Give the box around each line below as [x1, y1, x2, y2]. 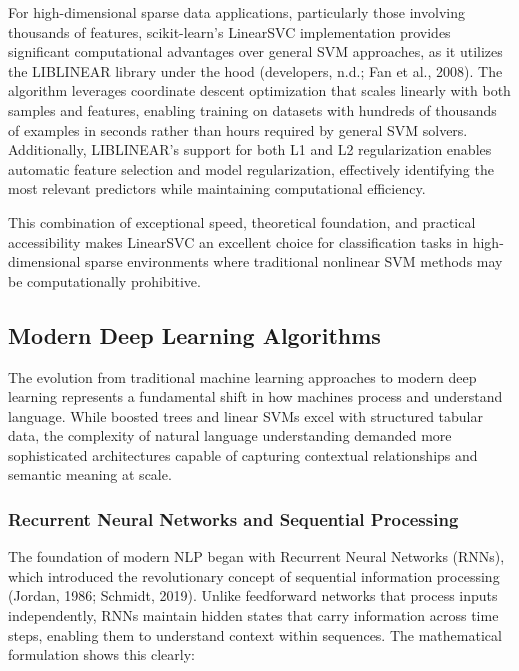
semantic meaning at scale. [8, 464, 172, 485]
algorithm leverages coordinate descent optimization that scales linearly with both [8, 80, 511, 101]
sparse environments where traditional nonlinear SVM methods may [85, 251, 503, 272]
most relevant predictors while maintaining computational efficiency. [8, 178, 426, 199]
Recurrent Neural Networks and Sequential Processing [8, 507, 459, 531]
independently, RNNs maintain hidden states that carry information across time [8, 605, 499, 626]
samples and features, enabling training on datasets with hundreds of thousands [8, 99, 497, 120]
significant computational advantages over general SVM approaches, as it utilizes [8, 41, 503, 62]
